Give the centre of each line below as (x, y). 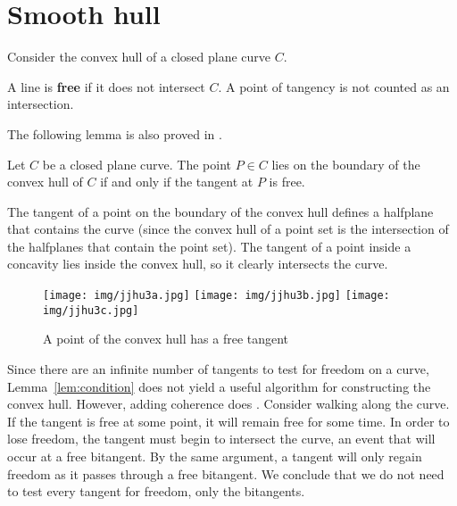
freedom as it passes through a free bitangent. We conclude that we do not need (226, 473)
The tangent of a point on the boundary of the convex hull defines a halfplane (220, 211)
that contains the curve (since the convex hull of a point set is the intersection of (228, 229)
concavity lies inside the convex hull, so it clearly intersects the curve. (198, 264)
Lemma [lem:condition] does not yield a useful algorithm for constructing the (219, 386)
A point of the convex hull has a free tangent (166, 339)
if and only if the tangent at (177, 182)
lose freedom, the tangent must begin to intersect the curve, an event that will (221, 439)
